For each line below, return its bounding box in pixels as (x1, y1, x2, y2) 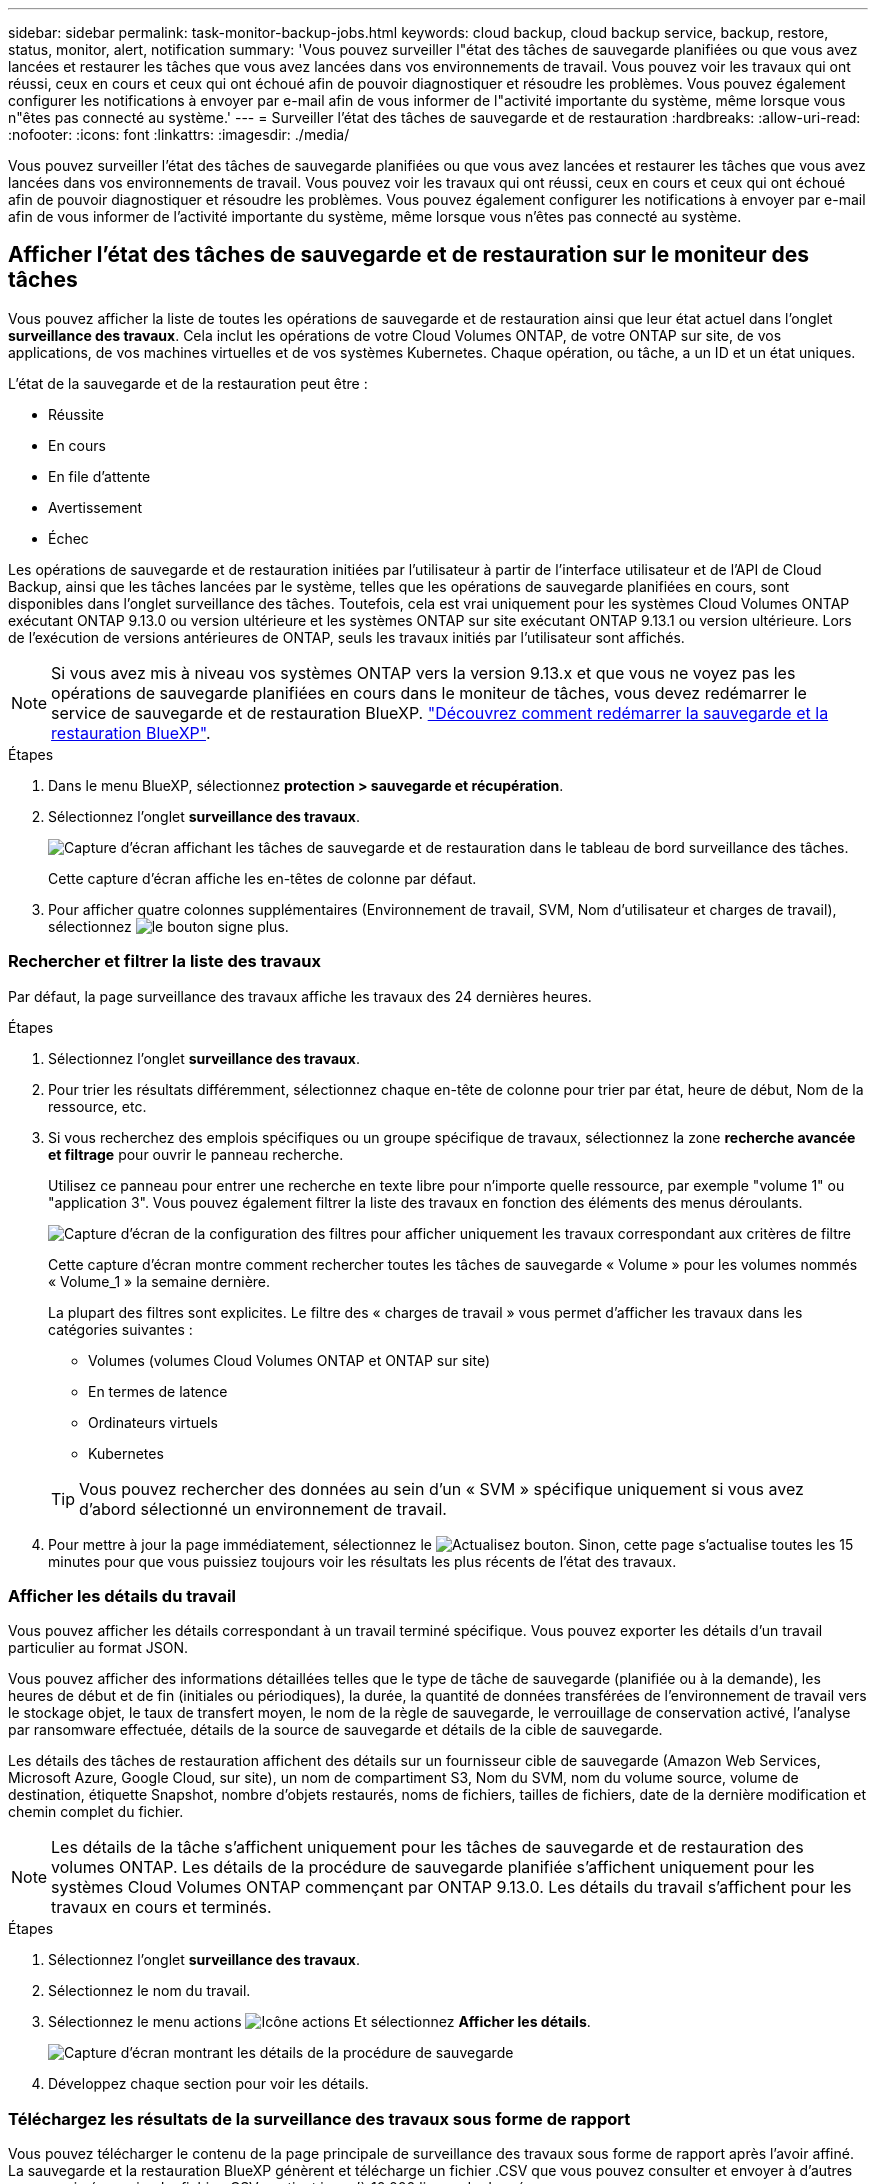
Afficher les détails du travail (8, 1585, 236, 1606)
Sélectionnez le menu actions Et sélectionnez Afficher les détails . (48, 2013, 591, 2031)
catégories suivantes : (48, 1320, 193, 1338)
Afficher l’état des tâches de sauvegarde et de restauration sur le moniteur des (8, 242, 810, 268)
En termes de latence (88, 1382, 228, 1400)
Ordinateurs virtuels (88, 1413, 218, 1431)
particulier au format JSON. (8, 1639, 189, 1657)
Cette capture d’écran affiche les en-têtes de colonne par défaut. (48, 869, 477, 887)
